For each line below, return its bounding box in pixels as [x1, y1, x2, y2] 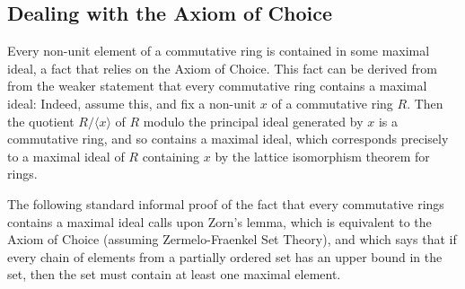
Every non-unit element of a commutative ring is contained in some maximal [7, 41, 430, 60]
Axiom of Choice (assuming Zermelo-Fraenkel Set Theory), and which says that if [7, 230, 457, 249]
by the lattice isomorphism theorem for [215, 146, 430, 165]
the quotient [7, 111, 75, 130]
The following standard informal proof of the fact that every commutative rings [7, 194, 444, 213]
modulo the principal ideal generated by [143, 111, 364, 130]
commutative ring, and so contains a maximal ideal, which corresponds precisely [7, 129, 449, 148]
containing [142, 146, 200, 165]
